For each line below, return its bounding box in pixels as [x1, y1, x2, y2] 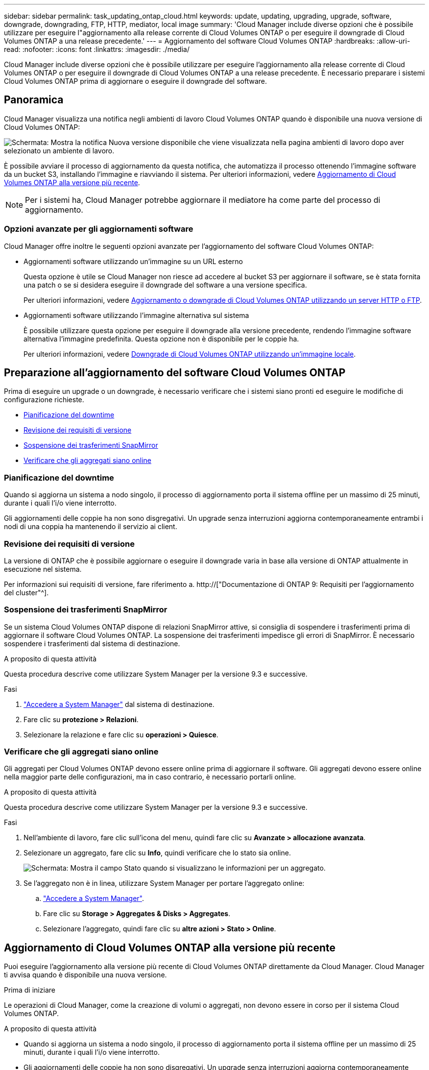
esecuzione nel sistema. [4, 564, 82, 573]
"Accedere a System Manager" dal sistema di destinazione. [24, 700, 214, 708]
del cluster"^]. [4, 588, 49, 597]
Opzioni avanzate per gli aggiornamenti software [4, 224, 193, 234]
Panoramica [4, 94, 64, 106]
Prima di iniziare [4, 986, 55, 995]
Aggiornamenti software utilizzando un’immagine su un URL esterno [24, 257, 243, 266]
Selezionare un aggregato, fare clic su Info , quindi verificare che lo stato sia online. [24, 849, 291, 857]
